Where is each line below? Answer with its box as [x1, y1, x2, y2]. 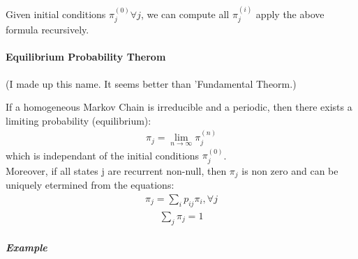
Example [6, 240, 47, 255]
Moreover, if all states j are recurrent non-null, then [6, 163, 227, 178]
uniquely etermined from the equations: [6, 178, 174, 192]
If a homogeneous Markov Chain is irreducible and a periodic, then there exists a [6, 100, 352, 114]
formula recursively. [6, 22, 89, 37]
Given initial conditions [6, 6, 106, 21]
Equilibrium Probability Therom [6, 49, 166, 64]
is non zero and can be [241, 163, 338, 178]
